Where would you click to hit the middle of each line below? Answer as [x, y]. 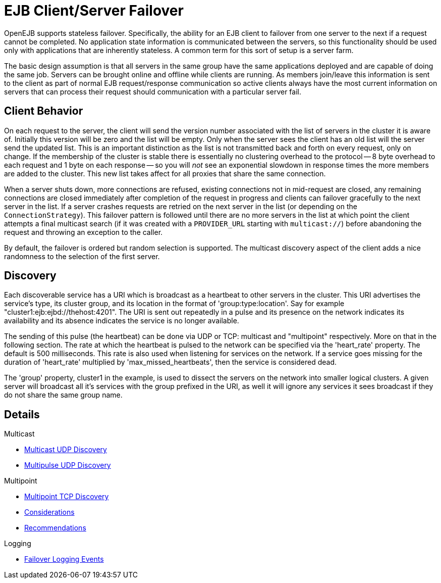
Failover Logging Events [64, 559]
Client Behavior [44, 111]
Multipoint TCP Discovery [67, 497]
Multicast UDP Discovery [66, 450]
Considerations [49, 512]
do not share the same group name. [63, 395]
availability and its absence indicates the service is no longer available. [122, 321]
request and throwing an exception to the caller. [84, 232]
